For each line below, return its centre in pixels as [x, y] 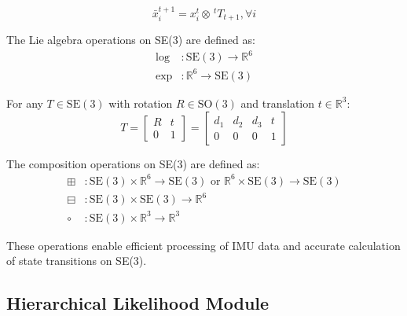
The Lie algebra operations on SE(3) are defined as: [131, 40]
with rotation [141, 103]
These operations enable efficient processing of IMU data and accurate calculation [203, 245]
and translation [277, 103]
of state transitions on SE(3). [77, 261]
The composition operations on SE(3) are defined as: [133, 163]
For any [25, 103]
